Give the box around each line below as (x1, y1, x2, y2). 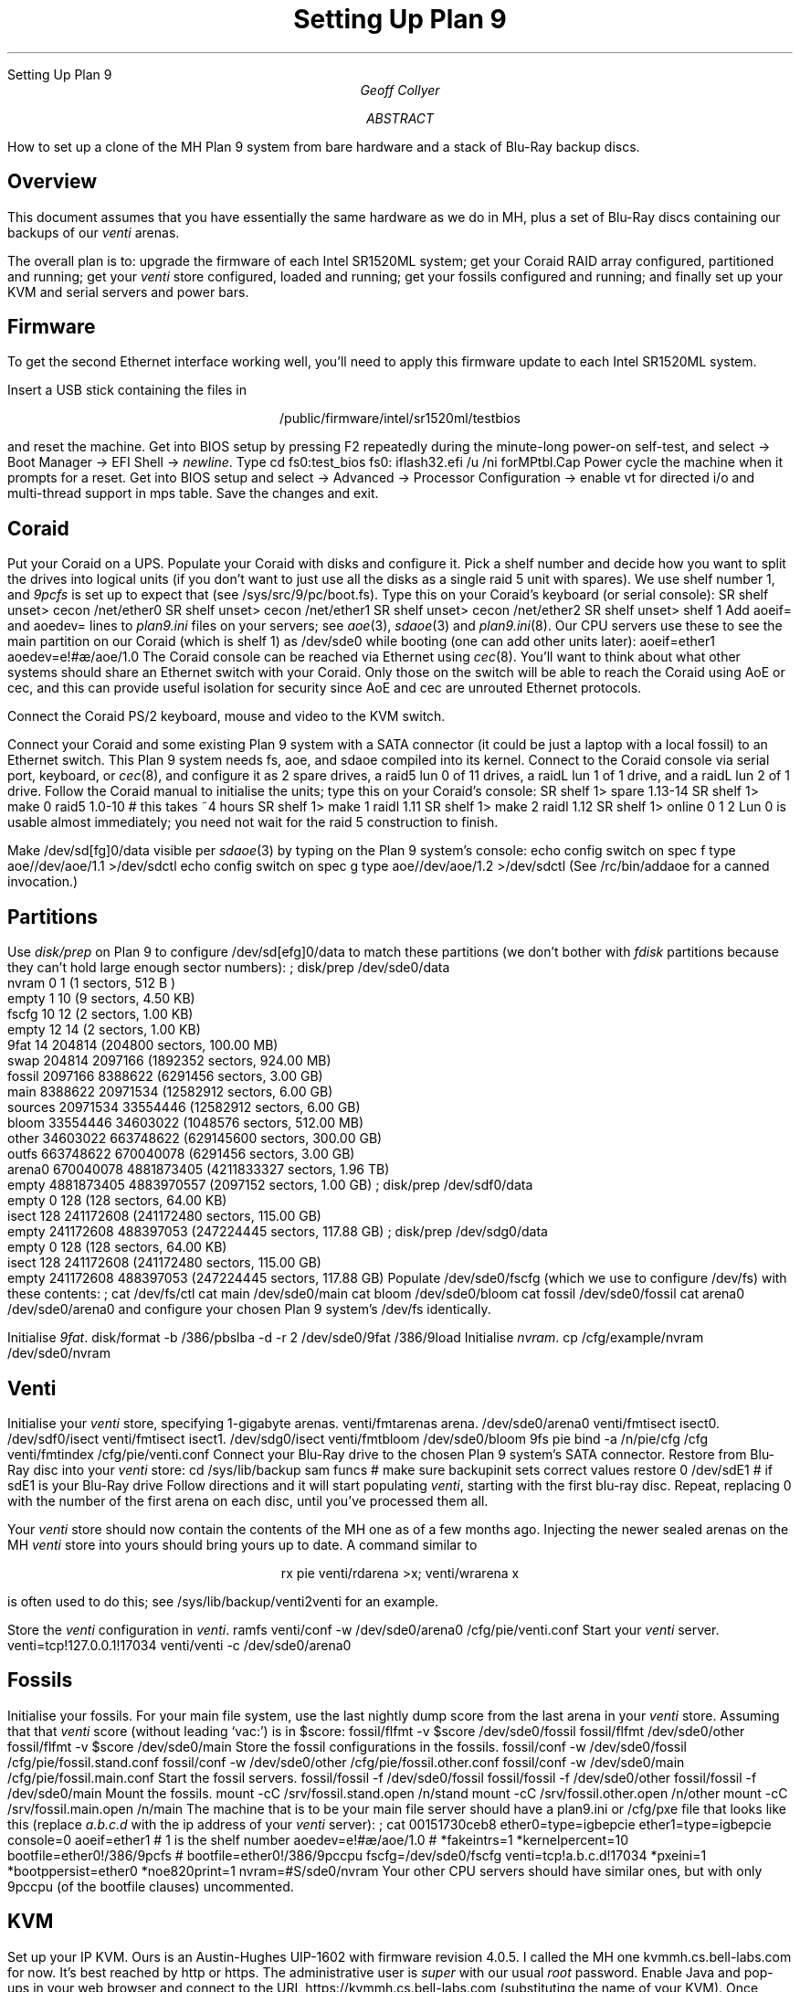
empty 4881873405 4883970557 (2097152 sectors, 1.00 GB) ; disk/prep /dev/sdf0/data (7, 1177, 533, 1193)
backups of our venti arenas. (7, 224, 180, 240)
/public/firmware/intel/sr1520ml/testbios (279, 410, 521, 427)
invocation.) (7, 874, 79, 890)
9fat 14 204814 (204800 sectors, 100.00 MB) (7, 1037, 279, 1054)
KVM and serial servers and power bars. (7, 283, 249, 300)
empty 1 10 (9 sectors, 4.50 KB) (7, 991, 195, 1007)
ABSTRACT (365, 110, 435, 126)
